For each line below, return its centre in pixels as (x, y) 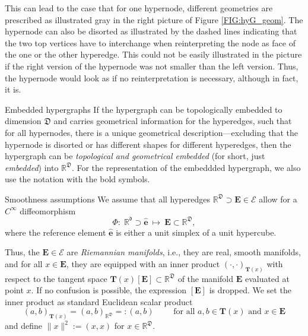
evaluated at (267, 278)
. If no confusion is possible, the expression (109, 290)
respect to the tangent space (56, 278)
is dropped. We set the (250, 290)
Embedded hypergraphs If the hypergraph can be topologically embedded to (144, 109)
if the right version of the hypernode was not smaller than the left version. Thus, (152, 66)
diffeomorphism (48, 210)
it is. (13, 89)
